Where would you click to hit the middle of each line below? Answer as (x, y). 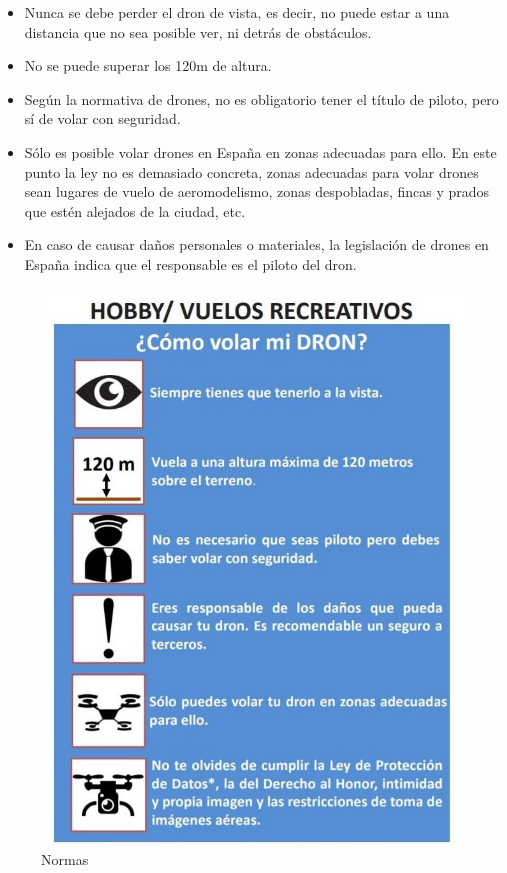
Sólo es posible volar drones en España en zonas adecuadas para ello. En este (260, 151)
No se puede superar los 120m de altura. (148, 65)
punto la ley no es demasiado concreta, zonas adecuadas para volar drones (251, 171)
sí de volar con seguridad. (102, 118)
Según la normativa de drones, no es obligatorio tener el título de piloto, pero (261, 98)
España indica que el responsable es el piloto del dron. (190, 263)
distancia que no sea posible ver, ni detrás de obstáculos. (198, 31)
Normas (65, 858)
